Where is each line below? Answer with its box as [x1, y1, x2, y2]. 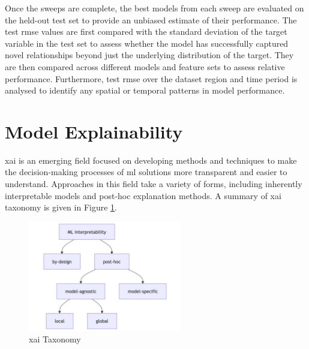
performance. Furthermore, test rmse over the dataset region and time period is [5, 72, 298, 85]
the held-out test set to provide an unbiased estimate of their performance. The [5, 13, 297, 26]
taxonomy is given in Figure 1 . [5, 201, 117, 213]
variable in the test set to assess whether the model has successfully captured [5, 37, 289, 49]
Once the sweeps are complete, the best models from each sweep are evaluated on [5, 2, 304, 14]
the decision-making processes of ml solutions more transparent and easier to [5, 166, 287, 178]
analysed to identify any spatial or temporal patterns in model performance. [5, 84, 285, 97]
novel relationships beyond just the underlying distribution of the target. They [5, 49, 294, 61]
